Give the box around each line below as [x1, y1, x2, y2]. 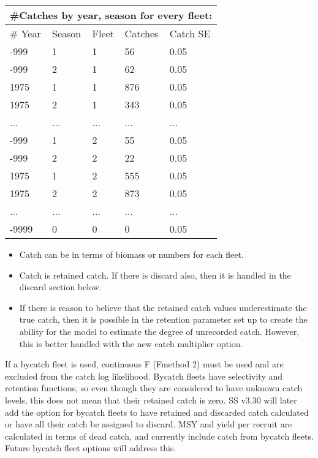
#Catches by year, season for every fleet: [10, 8, 213, 22]
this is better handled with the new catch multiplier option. [19, 337, 243, 350]
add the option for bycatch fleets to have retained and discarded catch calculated [5, 405, 309, 418]
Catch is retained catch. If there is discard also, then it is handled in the [19, 268, 291, 281]
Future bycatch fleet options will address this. [5, 441, 176, 454]
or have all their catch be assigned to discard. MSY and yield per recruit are [5, 418, 292, 430]
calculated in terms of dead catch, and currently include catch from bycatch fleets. [5, 429, 314, 442]
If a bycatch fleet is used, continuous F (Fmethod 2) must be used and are [5, 358, 284, 370]
